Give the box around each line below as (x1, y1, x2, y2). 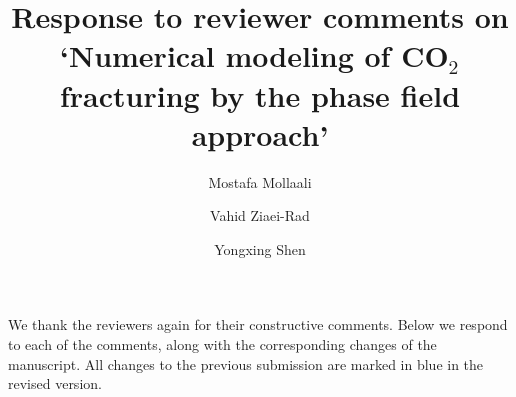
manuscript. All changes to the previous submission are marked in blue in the (8, 353, 484, 374)
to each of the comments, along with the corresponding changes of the (8, 334, 437, 355)
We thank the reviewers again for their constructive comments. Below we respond (8, 314, 508, 335)
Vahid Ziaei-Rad (210, 205, 310, 226)
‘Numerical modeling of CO (60, 35, 449, 76)
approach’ (191, 113, 329, 154)
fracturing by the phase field (59, 74, 461, 115)
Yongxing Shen (214, 238, 306, 259)
